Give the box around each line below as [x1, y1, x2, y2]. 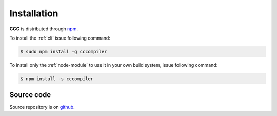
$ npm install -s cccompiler [20, 75, 94, 82]
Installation [9, 8, 58, 19]
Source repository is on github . [9, 104, 75, 110]
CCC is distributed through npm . [9, 26, 78, 32]
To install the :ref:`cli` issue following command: [9, 35, 110, 41]
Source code [9, 90, 51, 100]
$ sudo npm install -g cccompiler [20, 49, 107, 54]
